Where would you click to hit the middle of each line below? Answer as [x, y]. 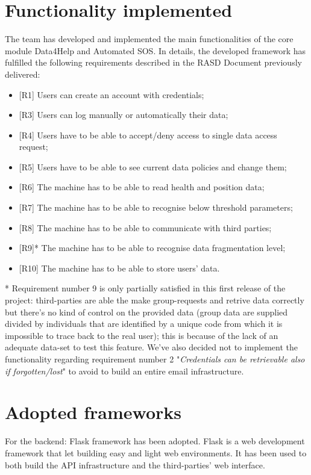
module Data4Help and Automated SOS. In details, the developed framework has [155, 50]
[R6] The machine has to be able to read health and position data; [142, 187]
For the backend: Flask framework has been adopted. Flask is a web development [155, 441]
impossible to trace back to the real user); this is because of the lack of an [142, 335]
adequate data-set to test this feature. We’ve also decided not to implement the [152, 347]
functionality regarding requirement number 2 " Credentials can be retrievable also [155, 359]
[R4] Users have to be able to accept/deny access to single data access [148, 135]
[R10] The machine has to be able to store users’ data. [119, 268]
